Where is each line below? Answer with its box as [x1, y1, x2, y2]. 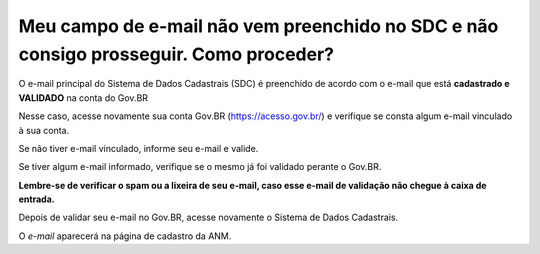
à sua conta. [18, 124, 70, 136]
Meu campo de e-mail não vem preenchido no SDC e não [18, 15, 499, 37]
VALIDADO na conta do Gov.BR [18, 91, 149, 104]
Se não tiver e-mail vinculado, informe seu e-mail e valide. [18, 142, 259, 154]
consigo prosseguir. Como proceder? [18, 43, 335, 65]
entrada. [18, 193, 55, 205]
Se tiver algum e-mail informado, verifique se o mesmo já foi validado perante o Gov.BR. [18, 161, 382, 173]
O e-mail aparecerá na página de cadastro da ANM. [18, 230, 232, 242]
